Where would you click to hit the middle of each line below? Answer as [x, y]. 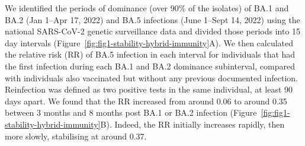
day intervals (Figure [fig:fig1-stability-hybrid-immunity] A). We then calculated [149, 42]
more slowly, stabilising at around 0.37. [76, 136]
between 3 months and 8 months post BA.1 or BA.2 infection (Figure [131, 112]
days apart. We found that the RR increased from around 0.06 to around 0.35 [146, 101]
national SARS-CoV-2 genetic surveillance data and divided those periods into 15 [153, 31]
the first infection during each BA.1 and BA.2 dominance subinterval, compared [150, 66]
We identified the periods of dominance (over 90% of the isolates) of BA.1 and [147, 8]
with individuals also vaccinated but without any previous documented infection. [151, 77]
